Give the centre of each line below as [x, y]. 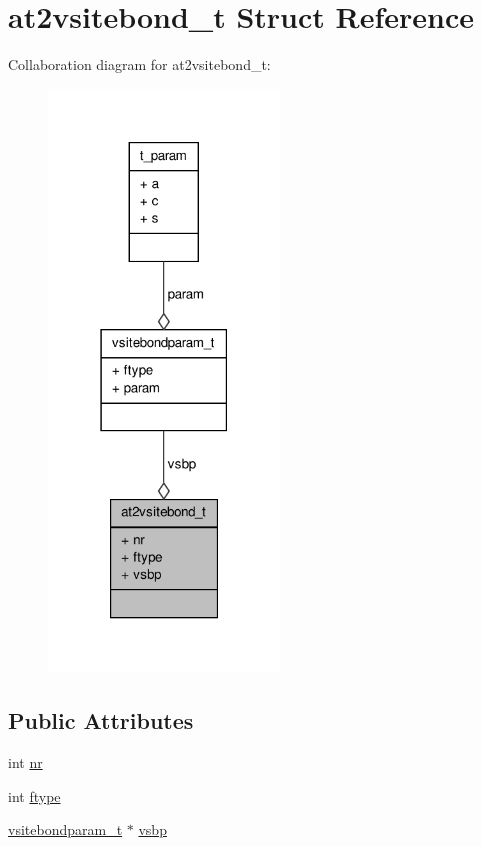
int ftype [34, 795]
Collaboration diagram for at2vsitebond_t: [139, 64]
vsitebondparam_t [65, 829]
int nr [25, 762]
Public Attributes [101, 720]
